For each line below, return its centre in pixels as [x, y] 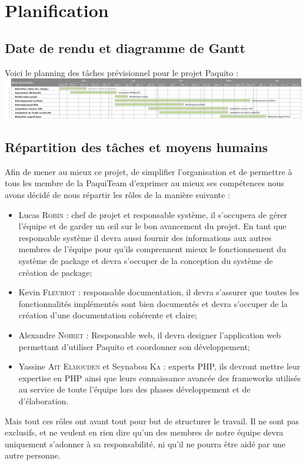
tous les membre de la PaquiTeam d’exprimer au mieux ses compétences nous [144, 183]
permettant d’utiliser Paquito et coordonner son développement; [134, 346]
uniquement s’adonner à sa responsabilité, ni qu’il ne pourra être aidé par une [145, 443]
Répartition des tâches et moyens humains [137, 147]
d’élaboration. [44, 400]
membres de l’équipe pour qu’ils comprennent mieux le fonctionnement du [152, 249]
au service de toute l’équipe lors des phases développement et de [134, 389]
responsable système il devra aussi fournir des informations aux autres [145, 237]
